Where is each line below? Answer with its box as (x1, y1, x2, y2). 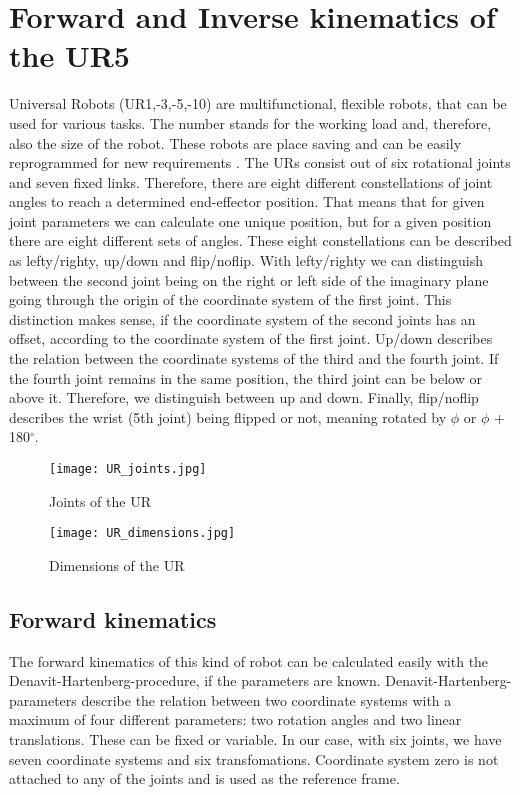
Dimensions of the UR (49, 554, 185, 575)
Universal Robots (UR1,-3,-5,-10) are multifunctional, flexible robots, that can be (9, 93, 507, 114)
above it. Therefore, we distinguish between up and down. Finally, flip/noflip (9, 387, 479, 408)
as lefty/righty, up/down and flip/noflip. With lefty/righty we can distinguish (9, 250, 484, 271)
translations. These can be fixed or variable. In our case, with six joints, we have (9, 729, 502, 750)
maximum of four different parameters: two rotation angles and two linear (9, 709, 462, 730)
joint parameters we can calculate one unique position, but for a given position (9, 210, 492, 231)
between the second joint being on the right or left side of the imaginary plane (9, 269, 489, 290)
